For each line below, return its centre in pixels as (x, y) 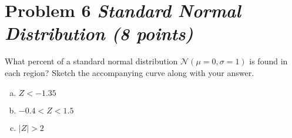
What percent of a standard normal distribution (91, 61)
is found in (268, 61)
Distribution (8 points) (99, 33)
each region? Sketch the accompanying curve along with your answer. (130, 72)
